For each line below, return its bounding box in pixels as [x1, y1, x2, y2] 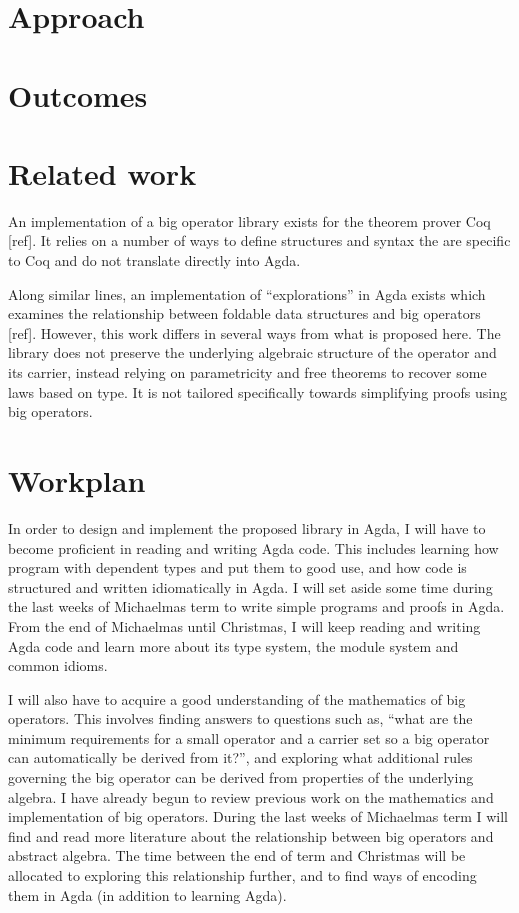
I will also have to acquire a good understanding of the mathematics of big [8, 688, 466, 709]
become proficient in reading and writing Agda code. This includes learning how [8, 537, 499, 558]
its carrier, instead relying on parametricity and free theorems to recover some [8, 362, 487, 383]
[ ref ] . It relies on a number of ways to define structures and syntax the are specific [8, 230, 511, 251]
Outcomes [8, 74, 148, 115]
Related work [8, 152, 197, 193]
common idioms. [8, 655, 108, 676]
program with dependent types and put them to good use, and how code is [8, 557, 467, 578]
